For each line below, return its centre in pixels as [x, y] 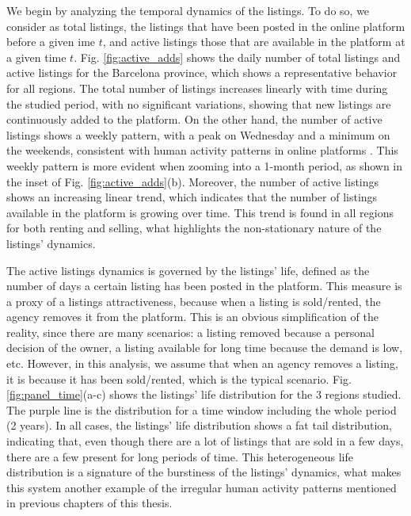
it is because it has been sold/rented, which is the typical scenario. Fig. [179, 378]
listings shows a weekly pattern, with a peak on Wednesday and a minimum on [198, 134]
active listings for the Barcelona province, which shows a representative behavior [202, 73]
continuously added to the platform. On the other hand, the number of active [194, 119]
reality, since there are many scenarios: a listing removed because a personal [190, 332]
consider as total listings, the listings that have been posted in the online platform [206, 26]
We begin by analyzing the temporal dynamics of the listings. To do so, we [188, 10]
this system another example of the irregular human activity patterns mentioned [202, 487]
